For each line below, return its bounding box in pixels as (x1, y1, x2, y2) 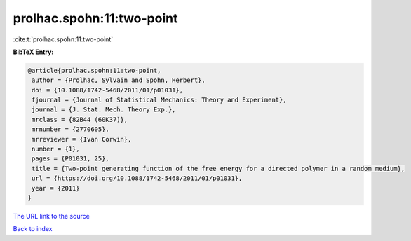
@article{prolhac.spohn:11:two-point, (27, 67, 161, 74)
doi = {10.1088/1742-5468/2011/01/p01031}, (32, 86, 184, 94)
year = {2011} (32, 184, 80, 192)
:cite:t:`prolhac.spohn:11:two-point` (13, 35, 114, 43)
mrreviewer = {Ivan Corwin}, (32, 135, 132, 143)
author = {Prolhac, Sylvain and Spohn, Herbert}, (32, 76, 206, 84)
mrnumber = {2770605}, (32, 125, 110, 133)
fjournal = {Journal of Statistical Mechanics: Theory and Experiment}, (32, 96, 287, 104)
